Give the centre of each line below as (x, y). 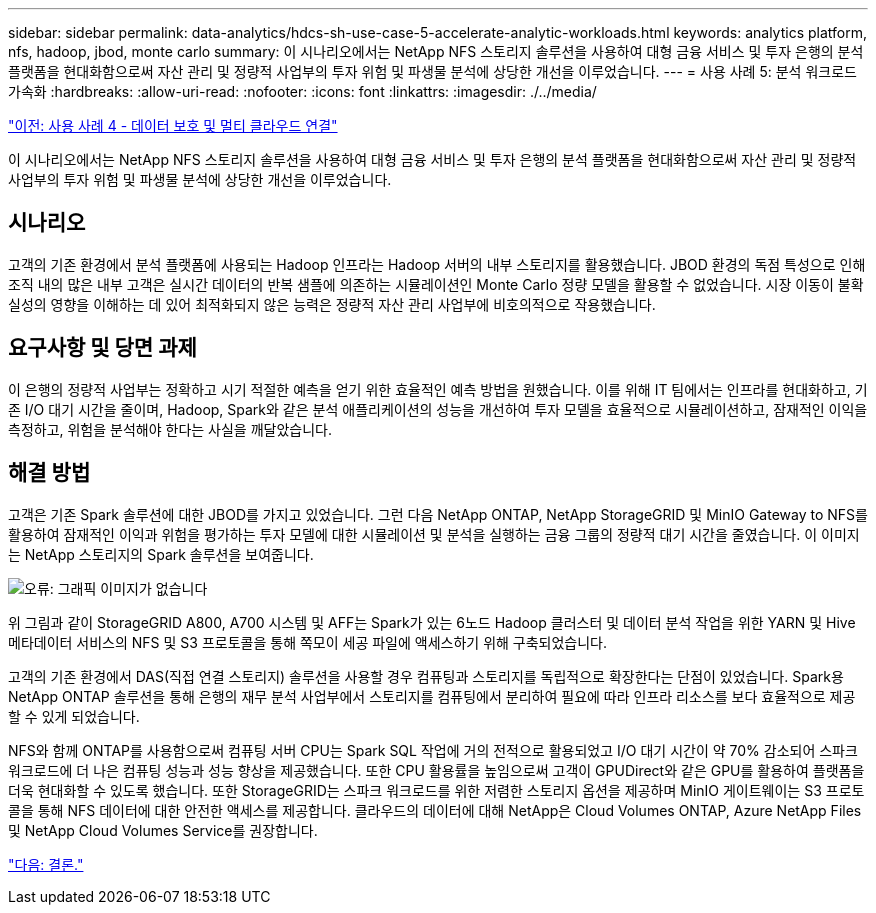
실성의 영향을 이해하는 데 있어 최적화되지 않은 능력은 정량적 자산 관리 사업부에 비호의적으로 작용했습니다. (332, 304)
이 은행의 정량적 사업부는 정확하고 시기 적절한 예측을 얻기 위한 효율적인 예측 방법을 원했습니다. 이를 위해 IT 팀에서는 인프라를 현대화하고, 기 (438, 389)
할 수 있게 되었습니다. (74, 716)
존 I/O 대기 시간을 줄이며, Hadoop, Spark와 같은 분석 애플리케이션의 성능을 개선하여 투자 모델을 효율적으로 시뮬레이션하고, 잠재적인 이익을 (438, 409)
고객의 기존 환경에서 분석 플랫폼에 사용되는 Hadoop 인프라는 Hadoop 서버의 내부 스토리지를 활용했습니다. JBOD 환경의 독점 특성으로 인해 (437, 264)
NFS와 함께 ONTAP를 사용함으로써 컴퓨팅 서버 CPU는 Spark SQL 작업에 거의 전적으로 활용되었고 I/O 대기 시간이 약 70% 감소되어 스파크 (433, 750)
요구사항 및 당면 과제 (102, 348)
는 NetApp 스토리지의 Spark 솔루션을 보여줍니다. (161, 554)
